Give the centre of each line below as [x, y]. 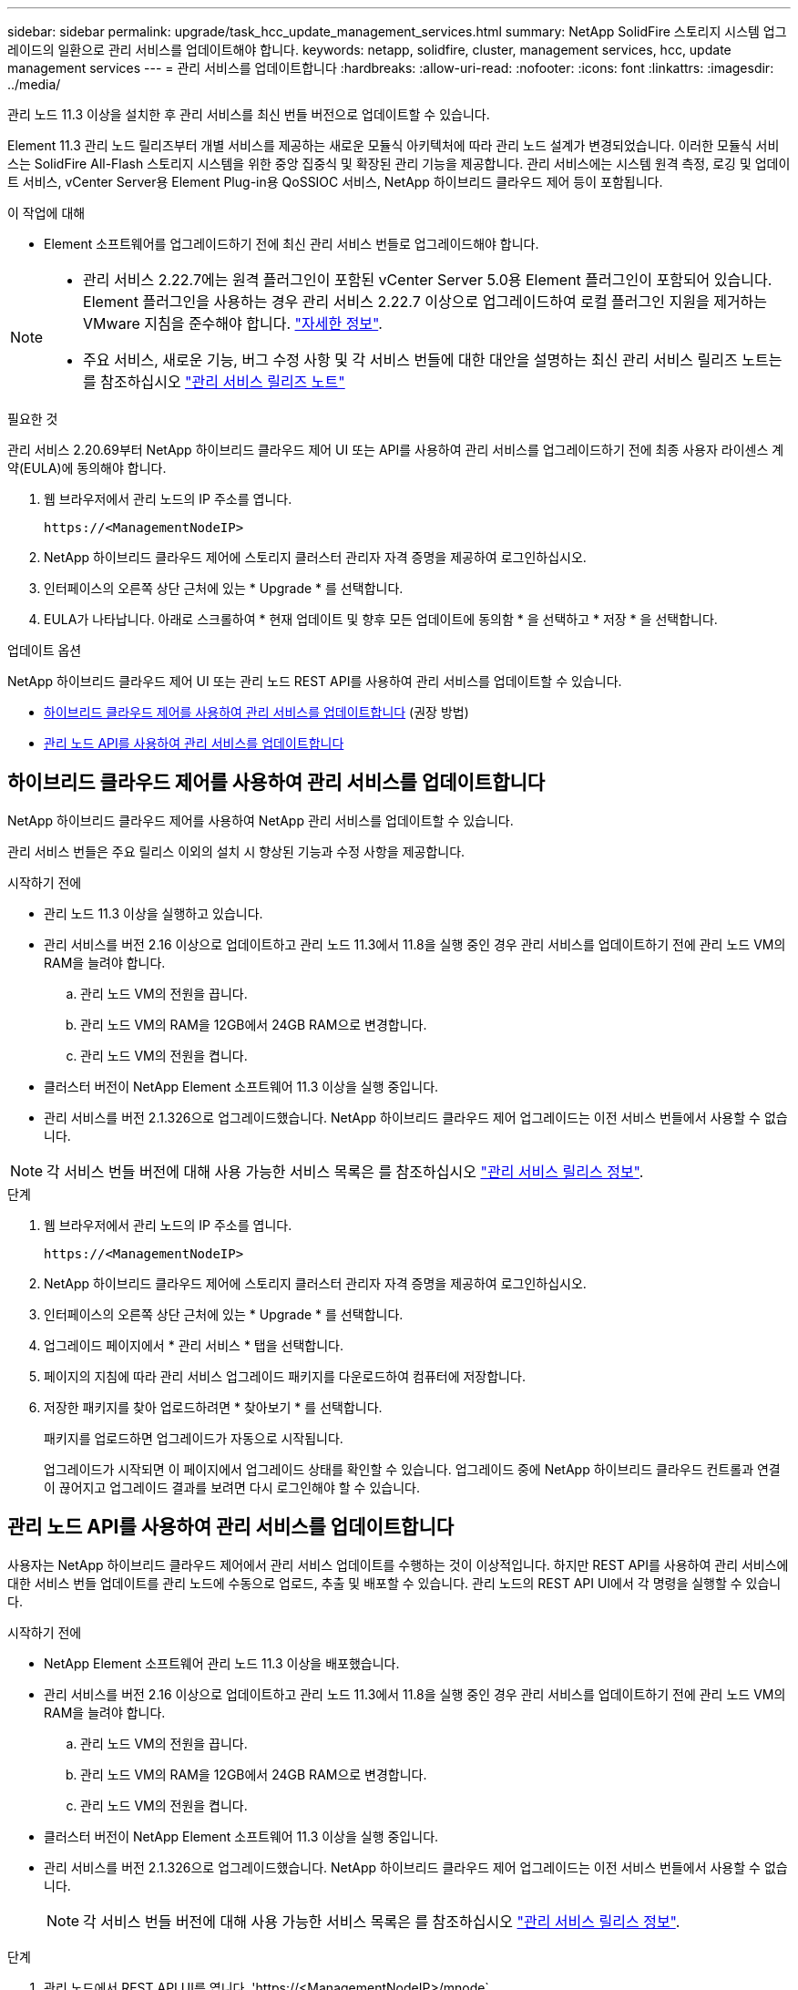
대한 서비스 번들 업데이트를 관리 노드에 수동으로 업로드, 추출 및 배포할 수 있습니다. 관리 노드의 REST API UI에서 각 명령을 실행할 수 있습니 [394, 1583]
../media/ [34, 84]
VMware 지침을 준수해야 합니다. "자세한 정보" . [233, 323]
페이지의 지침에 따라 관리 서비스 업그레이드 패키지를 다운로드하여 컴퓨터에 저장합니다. [285, 1376]
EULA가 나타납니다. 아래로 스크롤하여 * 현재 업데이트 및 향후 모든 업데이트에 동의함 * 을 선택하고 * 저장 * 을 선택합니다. [381, 619]
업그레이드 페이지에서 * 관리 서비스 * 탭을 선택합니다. [194, 1345]
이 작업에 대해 [46, 213]
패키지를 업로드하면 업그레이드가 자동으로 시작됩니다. [194, 1438]
